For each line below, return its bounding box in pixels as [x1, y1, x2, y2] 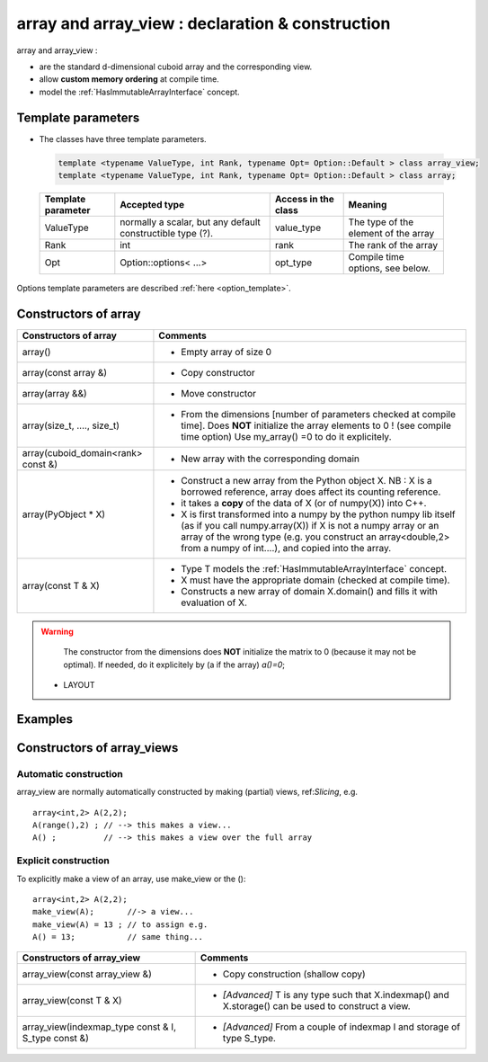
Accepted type [120, 198, 184, 210]
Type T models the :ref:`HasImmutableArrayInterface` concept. [181, 562, 448, 575]
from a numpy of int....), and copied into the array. [181, 541, 392, 554]
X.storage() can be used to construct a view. [222, 999, 411, 1012]
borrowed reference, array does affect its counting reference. [181, 486, 441, 498]
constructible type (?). [120, 227, 214, 239]
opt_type [274, 256, 313, 269]
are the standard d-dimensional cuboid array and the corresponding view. [39, 61, 313, 72]
